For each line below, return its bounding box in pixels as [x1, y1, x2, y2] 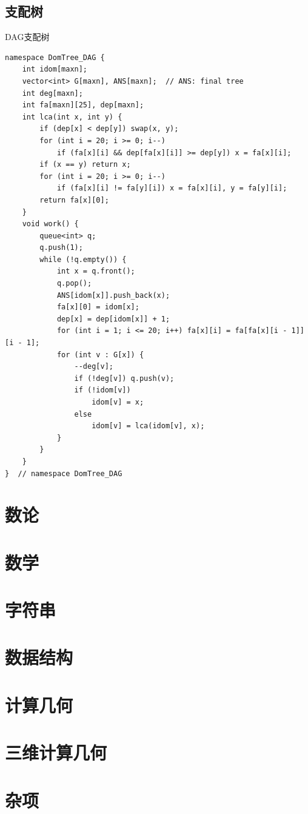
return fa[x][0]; [39, 195, 109, 204]
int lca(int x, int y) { [22, 112, 122, 121]
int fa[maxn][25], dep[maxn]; [22, 101, 144, 110]
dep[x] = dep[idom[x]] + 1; [56, 314, 170, 323]
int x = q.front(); [56, 267, 135, 276]
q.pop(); [56, 279, 92, 288]
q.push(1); [39, 243, 83, 252]
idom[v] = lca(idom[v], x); [92, 422, 205, 431]
